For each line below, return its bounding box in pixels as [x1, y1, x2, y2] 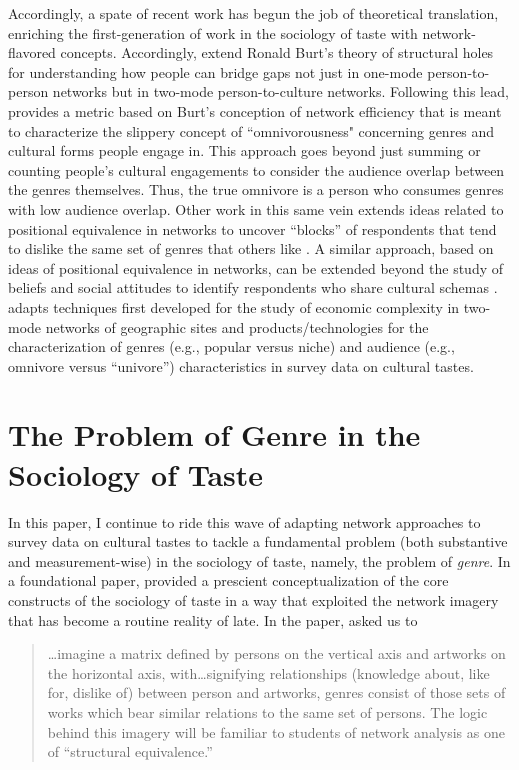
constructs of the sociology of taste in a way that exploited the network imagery [8, 589, 499, 610]
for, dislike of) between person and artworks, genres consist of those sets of [47, 682, 506, 703]
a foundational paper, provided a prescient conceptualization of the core [8, 570, 449, 591]
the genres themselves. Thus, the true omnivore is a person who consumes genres [8, 179, 504, 200]
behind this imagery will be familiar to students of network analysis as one [47, 721, 505, 742]
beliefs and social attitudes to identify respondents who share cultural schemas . [8, 277, 498, 298]
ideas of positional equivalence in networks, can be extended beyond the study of [8, 257, 504, 278]
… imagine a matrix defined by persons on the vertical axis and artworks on [47, 643, 506, 664]
